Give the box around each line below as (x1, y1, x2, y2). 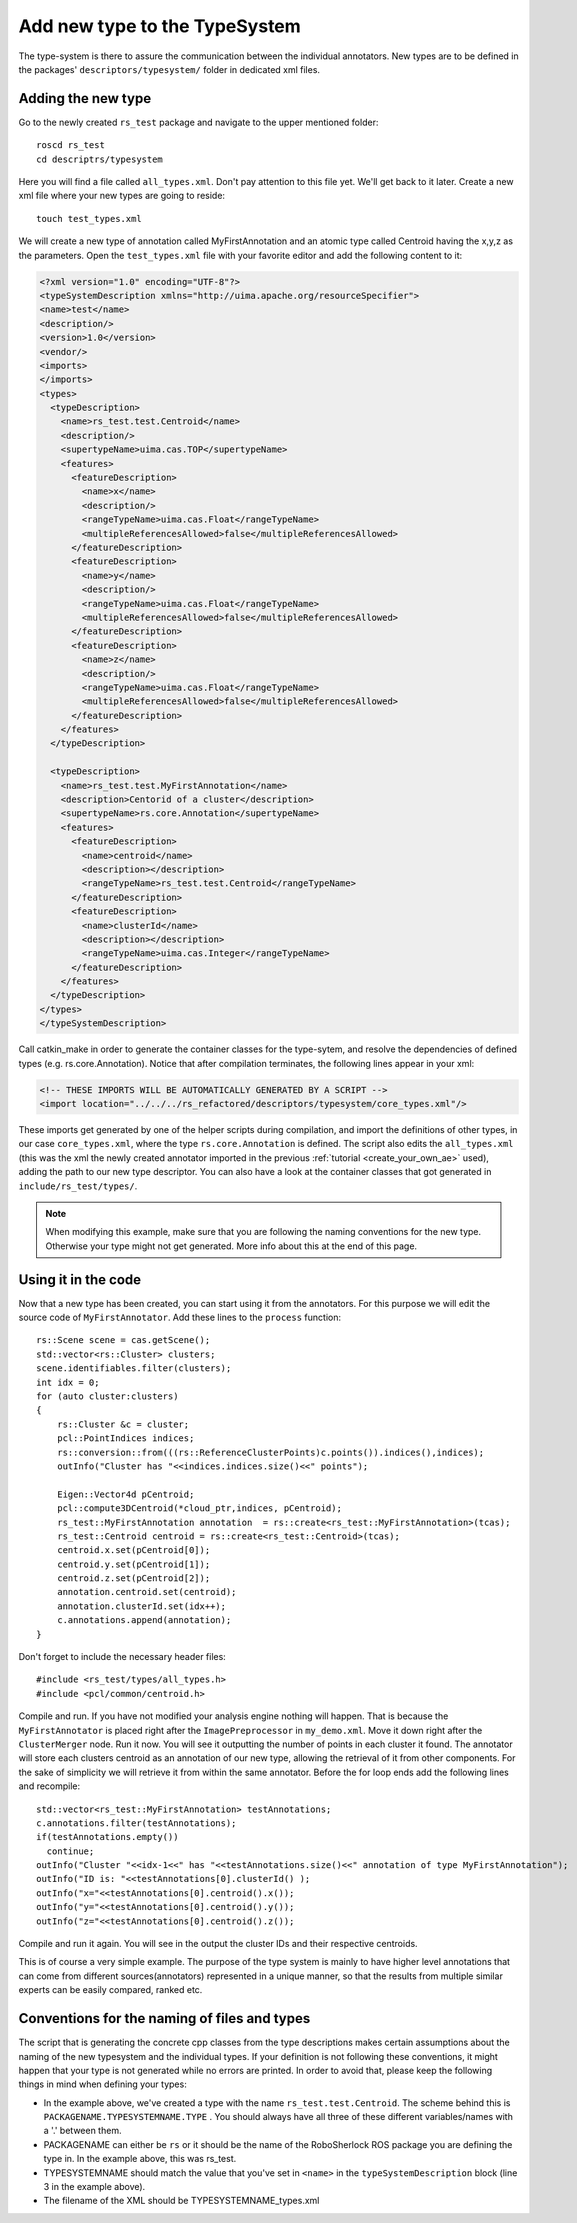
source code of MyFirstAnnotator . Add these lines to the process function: (18, 1311, 342, 1324)
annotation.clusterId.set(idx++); (56, 1600, 227, 1612)
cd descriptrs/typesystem (36, 153, 164, 165)
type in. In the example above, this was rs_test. (43, 2153, 237, 2165)
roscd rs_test (36, 140, 105, 151)
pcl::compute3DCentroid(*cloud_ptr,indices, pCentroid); (56, 1503, 342, 1514)
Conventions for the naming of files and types (18, 2010, 311, 2027)
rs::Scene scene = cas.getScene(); (36, 1335, 211, 1346)
